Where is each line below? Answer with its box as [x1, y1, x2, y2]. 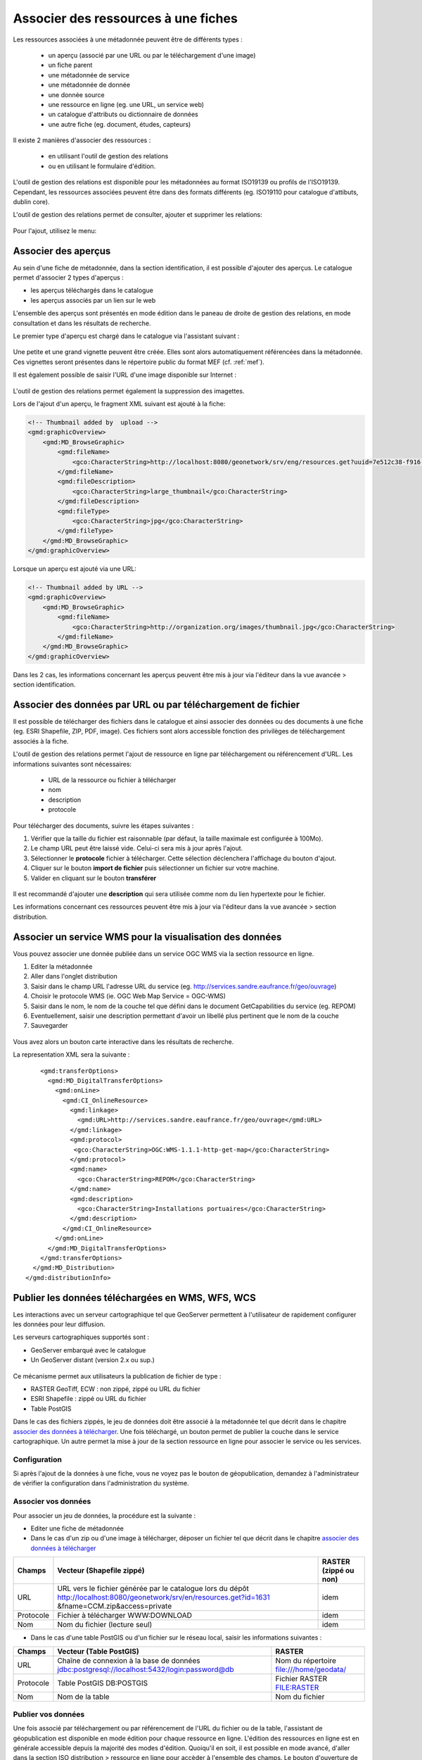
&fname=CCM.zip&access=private [57, 1602, 172, 1611]
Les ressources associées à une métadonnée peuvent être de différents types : [13, 35, 243, 44]
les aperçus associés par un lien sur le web [30, 296, 156, 304]
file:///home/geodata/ [275, 1664, 347, 1674]
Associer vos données [13, 1497, 91, 1507]
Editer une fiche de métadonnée [30, 1524, 124, 1533]
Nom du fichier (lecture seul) [57, 1620, 153, 1630]
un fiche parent [48, 61, 93, 70]
